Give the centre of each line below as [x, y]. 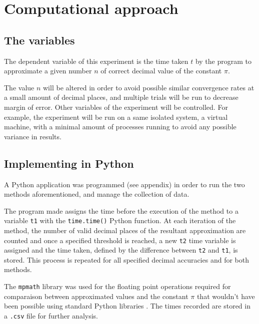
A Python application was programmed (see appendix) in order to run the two [124, 184]
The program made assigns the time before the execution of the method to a [121, 210]
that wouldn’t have [226, 296]
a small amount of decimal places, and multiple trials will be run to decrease [121, 97]
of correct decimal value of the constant [161, 71]
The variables [39, 40]
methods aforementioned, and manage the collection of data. [97, 194]
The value [19, 87]
